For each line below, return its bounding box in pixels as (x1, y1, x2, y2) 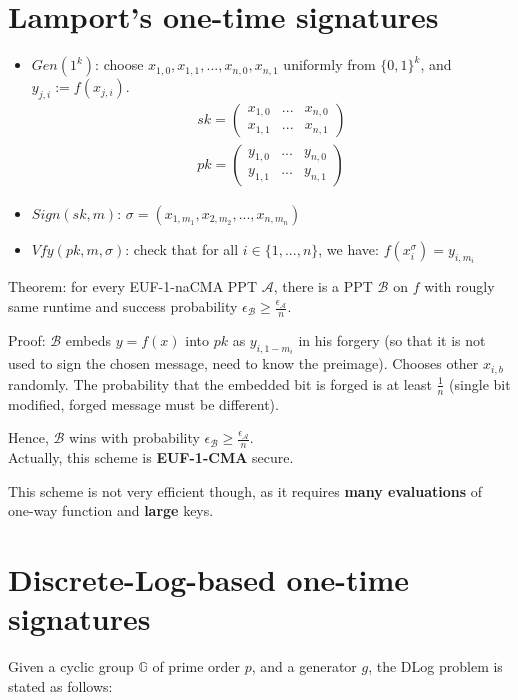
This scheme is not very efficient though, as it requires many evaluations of (8, 480, 483, 501)
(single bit (449, 373, 511, 394)
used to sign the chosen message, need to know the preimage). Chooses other (8, 353, 479, 374)
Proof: (8, 329, 46, 350)
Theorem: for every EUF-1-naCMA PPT (8, 276, 258, 297)
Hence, (8, 427, 49, 448)
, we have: (318, 238, 379, 259)
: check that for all (125, 238, 239, 259)
